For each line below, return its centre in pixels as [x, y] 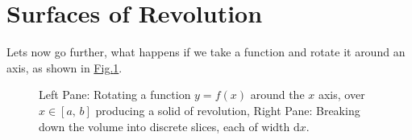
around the [277, 95]
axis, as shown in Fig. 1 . [65, 67]
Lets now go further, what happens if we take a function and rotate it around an [206, 52]
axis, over [341, 95]
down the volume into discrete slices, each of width [164, 126]
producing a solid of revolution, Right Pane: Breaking [228, 110]
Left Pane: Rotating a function [115, 95]
